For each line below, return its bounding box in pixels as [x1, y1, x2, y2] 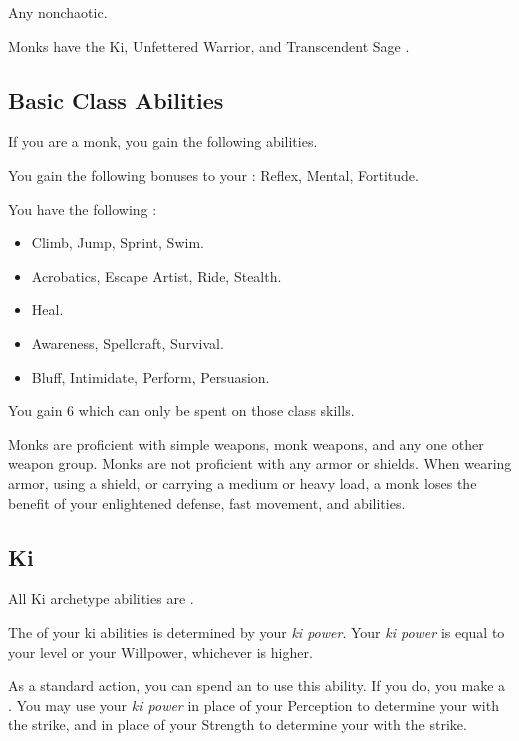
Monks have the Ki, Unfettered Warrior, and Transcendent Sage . [8, 35, 410, 56]
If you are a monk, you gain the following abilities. [8, 131, 318, 152]
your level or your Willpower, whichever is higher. [8, 641, 313, 662]
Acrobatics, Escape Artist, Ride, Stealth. [31, 265, 282, 286]
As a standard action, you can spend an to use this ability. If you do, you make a [8, 675, 506, 696]
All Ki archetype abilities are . [8, 588, 194, 609]
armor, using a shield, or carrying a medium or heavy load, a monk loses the [8, 472, 477, 493]
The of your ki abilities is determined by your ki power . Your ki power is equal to [8, 621, 505, 642]
